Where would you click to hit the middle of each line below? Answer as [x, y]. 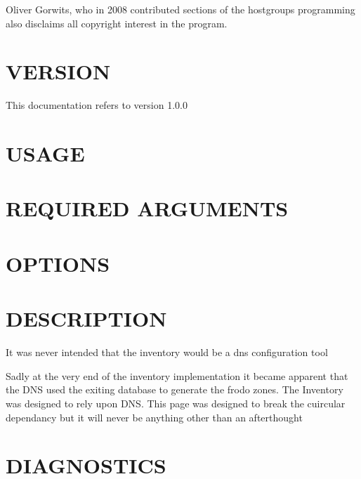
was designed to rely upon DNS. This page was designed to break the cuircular [176, 403]
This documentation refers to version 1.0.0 [97, 105]
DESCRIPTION [86, 319]
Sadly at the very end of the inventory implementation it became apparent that [177, 375]
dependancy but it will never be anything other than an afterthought [154, 417]
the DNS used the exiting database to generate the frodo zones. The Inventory [175, 389]
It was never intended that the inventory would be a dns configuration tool [167, 352]
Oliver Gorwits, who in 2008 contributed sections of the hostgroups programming [180, 9]
